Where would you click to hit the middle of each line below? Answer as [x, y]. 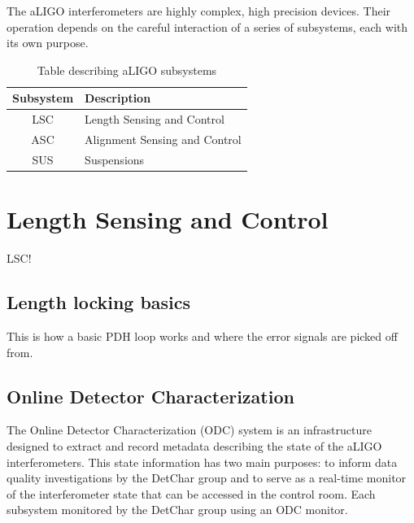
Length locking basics [99, 302]
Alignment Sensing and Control [163, 139]
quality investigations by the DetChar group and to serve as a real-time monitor [207, 478]
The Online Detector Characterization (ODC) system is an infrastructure [189, 430]
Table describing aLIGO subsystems [127, 70]
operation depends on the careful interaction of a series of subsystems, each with [207, 26]
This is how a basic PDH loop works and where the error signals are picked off [202, 336]
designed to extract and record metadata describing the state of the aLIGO [194, 445]
